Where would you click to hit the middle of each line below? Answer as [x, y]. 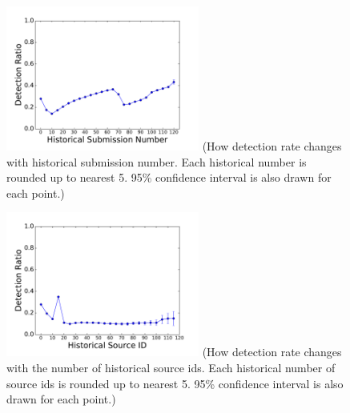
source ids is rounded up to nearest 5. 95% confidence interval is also [175, 383]
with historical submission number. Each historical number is [157, 161]
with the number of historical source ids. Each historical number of [171, 367]
